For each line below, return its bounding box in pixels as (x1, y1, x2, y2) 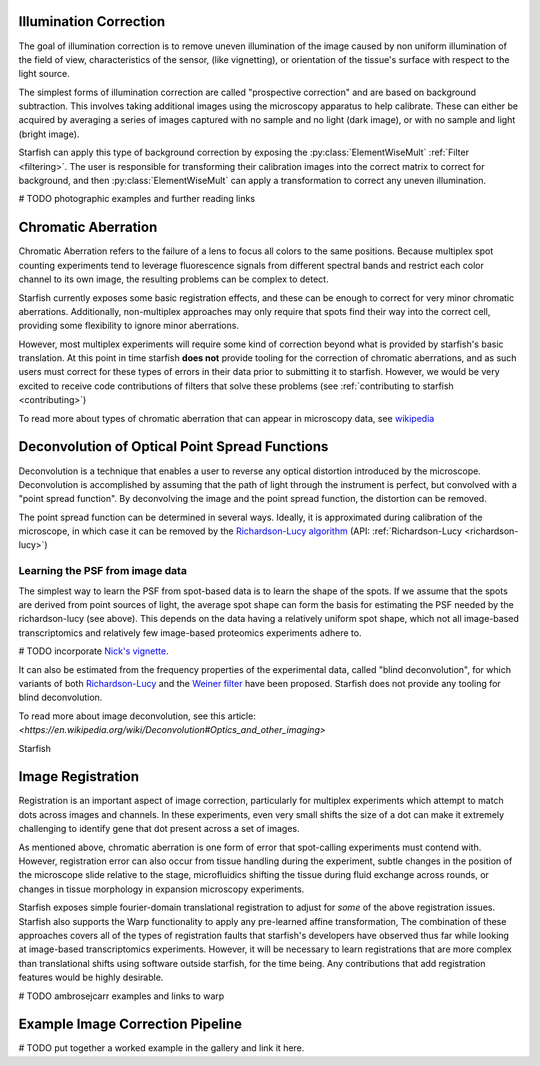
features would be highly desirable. (18, 971, 164, 984)
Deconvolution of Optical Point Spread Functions (18, 438, 329, 455)
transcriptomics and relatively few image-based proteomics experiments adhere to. (18, 626, 362, 639)
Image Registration (18, 768, 140, 785)
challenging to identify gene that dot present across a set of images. (18, 823, 300, 835)
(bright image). (18, 128, 80, 140)
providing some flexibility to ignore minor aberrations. (18, 320, 240, 332)
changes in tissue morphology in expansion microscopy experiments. (18, 883, 305, 895)
